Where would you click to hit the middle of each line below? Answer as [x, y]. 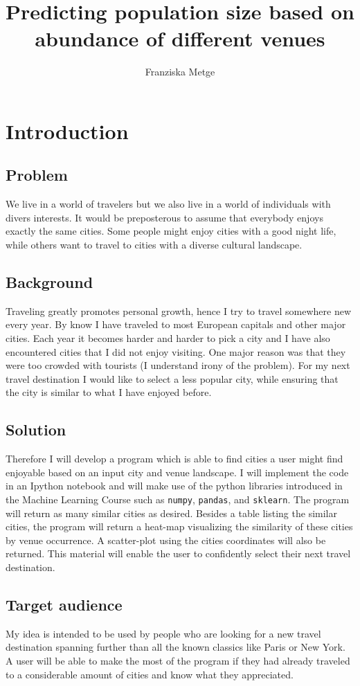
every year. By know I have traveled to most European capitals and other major [176, 324]
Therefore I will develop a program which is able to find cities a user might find [174, 459]
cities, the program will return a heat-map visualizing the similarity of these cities [179, 526]
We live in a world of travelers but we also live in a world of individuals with [168, 204]
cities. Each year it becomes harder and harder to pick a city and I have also [168, 338]
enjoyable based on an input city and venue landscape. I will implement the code [177, 472]
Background [49, 282]
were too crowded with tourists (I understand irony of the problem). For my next [178, 365]
